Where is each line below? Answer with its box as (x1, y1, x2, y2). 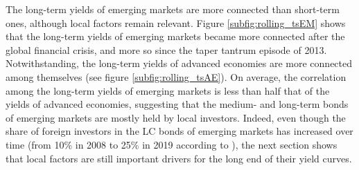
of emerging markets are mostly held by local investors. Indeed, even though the (6, 110, 346, 124)
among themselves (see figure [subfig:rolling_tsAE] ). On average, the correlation (6, 69, 347, 84)
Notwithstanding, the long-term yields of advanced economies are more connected (6, 56, 353, 70)
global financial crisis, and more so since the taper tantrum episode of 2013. (6, 42, 327, 57)
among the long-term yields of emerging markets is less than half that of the (6, 83, 330, 97)
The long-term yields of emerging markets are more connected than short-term (6, 2, 340, 16)
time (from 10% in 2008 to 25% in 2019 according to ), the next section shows (6, 137, 338, 151)
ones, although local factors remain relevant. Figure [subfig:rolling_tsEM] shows (6, 15, 346, 30)
